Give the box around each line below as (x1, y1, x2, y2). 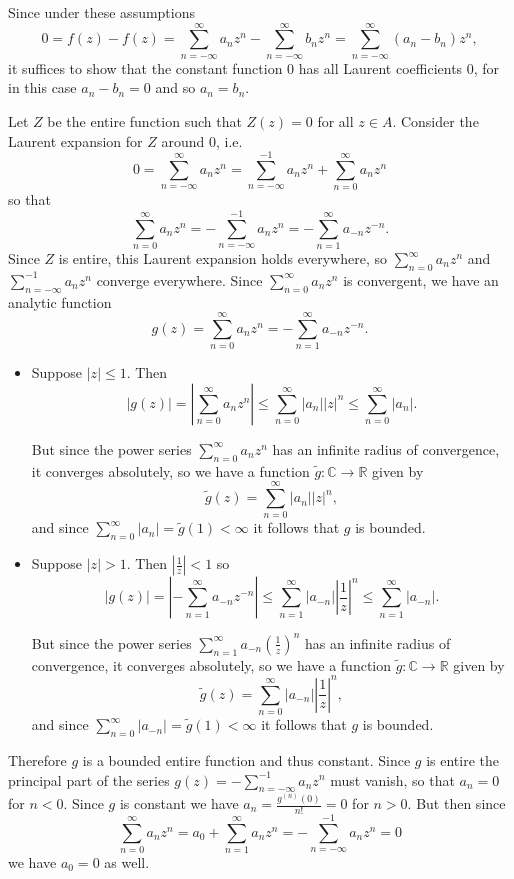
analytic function (8, 291, 112, 312)
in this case (8, 77, 77, 98)
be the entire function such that (47, 110, 242, 131)
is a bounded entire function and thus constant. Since (82, 749, 411, 770)
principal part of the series (8, 769, 170, 790)
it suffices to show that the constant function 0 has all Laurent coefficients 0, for (8, 57, 500, 78)
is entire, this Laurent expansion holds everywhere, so (58, 248, 387, 268)
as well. (104, 851, 150, 872)
